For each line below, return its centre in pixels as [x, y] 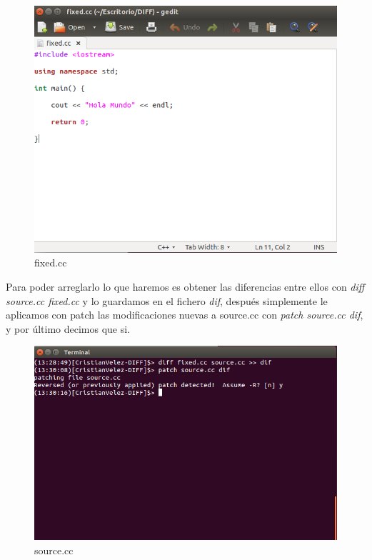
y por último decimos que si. [68, 328]
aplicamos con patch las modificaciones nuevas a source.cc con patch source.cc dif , [185, 315]
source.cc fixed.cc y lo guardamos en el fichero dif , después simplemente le [167, 300]
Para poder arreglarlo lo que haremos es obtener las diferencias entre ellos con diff [185, 287]
